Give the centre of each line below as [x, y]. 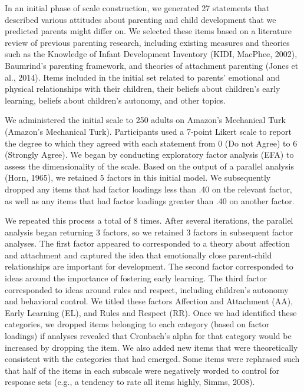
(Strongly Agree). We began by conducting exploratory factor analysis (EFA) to [149, 155]
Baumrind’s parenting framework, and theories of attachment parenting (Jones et [152, 65]
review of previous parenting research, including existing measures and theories [147, 42]
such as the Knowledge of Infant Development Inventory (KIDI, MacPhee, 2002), [151, 54]
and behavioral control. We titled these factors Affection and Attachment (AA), [149, 301]
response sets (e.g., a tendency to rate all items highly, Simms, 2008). [130, 382]
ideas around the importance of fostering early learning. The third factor [136, 278]
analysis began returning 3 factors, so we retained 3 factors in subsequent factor [149, 232]
